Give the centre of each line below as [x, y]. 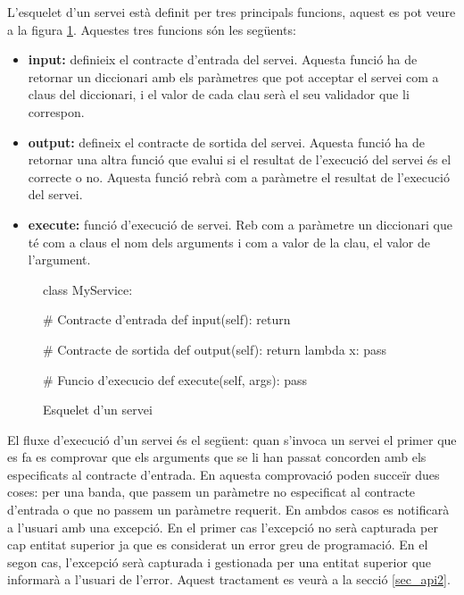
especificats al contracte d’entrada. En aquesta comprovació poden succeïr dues [224, 474]
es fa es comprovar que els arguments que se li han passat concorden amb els [217, 457]
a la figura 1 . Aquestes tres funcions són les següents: [152, 29]
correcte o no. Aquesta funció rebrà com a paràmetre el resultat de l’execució [239, 176]
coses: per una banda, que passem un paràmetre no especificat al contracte [211, 492]
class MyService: [88, 289]
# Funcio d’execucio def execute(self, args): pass [175, 379]
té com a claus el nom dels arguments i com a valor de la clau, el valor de [229, 242]
